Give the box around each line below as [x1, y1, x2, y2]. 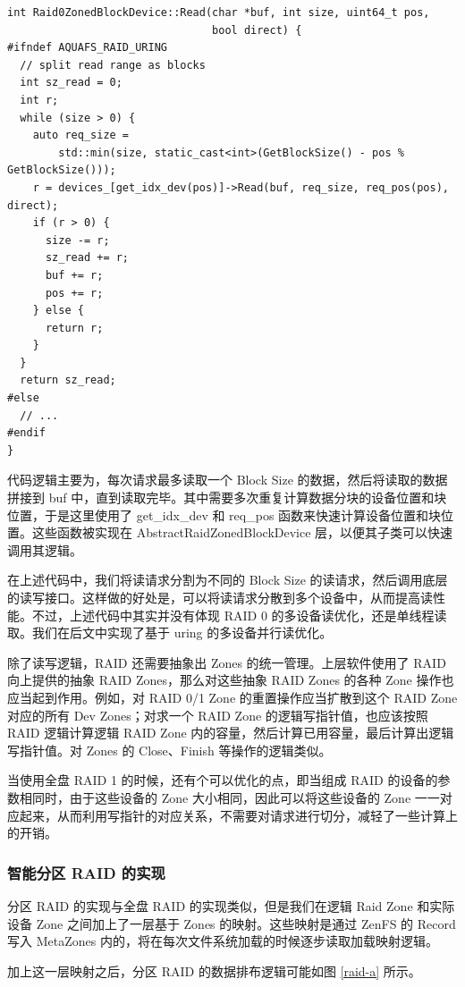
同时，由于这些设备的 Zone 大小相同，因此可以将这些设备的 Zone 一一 [31, 788, 440, 806]
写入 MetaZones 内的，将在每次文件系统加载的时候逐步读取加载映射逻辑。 [7, 932, 438, 950]
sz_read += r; [45, 251, 130, 265]
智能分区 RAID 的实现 [7, 861, 165, 883]
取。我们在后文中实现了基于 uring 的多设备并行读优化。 [7, 623, 333, 642]
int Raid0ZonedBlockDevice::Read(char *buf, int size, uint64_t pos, [7, 6, 430, 19]
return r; [45, 321, 104, 334]
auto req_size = [32, 129, 130, 142]
